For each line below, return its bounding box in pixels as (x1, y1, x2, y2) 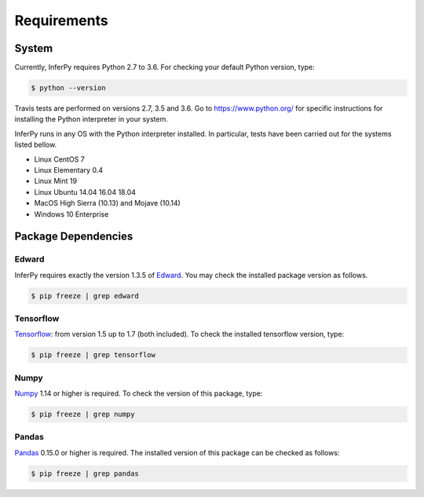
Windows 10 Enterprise (34, 209, 109, 219)
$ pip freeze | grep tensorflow (31, 350, 156, 360)
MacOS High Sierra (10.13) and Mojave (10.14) (34, 199, 181, 208)
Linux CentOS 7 (34, 154, 86, 164)
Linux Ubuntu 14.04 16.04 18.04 (34, 187, 137, 196)
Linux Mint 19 (34, 177, 78, 186)
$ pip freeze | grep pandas (31, 469, 139, 478)
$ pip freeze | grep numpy (31, 410, 135, 419)
